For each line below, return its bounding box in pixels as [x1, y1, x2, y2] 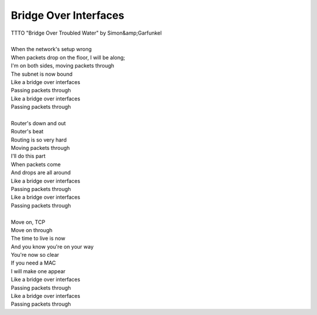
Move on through [11, 226, 53, 233]
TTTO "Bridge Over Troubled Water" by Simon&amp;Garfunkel [11, 29, 162, 36]
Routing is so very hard [11, 136, 67, 143]
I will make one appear [11, 267, 66, 274]
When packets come [11, 160, 61, 167]
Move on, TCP [11, 218, 45, 226]
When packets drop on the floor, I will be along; [11, 53, 126, 61]
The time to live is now [11, 235, 66, 242]
